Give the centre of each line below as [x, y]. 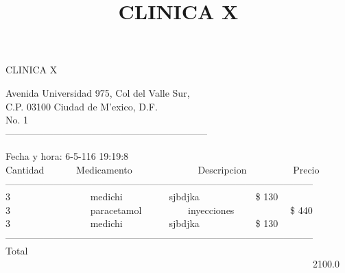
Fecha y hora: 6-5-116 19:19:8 [67, 156]
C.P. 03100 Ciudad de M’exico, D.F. [82, 106]
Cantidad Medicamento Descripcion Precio [163, 169]
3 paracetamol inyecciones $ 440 [159, 210]
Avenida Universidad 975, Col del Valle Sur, [98, 92]
